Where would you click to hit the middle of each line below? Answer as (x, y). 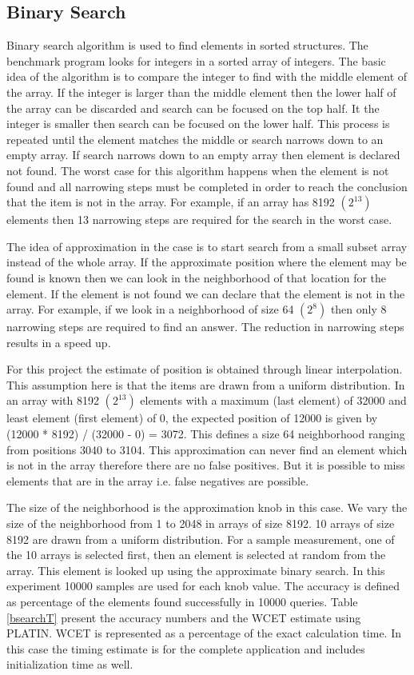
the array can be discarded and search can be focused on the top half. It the (193, 108)
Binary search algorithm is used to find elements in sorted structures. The (187, 45)
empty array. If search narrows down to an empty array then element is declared (203, 155)
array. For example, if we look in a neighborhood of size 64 (150, 309)
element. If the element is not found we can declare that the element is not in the (206, 293)
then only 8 (358, 309)
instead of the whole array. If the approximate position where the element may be (207, 262)
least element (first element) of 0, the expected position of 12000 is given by (192, 418)
